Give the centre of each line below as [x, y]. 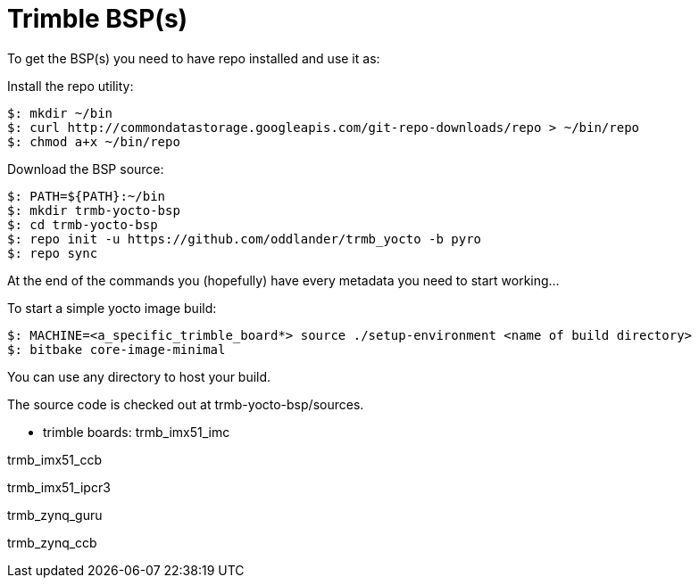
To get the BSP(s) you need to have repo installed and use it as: [194, 58]
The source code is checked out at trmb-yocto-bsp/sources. [186, 404]
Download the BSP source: [86, 169]
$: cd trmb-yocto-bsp [83, 224]
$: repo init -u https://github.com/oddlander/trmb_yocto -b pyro [245, 239]
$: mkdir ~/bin [60, 113]
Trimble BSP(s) [98, 19]
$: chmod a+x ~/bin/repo [94, 141]
